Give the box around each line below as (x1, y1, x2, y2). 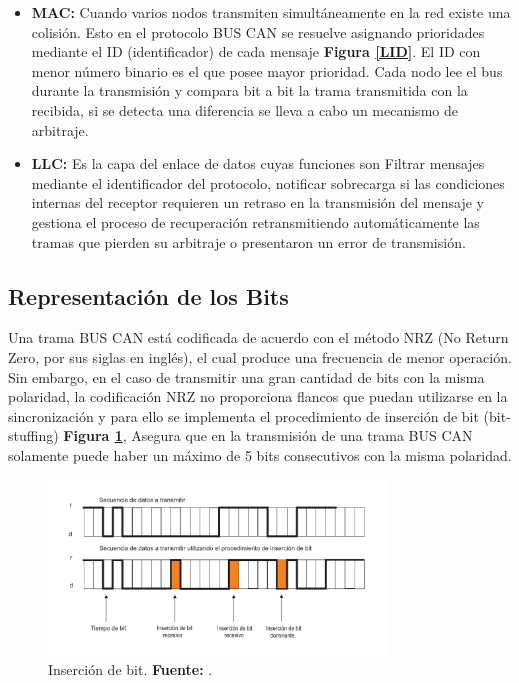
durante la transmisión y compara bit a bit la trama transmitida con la (31, 80, 468, 101)
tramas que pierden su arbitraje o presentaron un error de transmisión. (31, 231, 466, 252)
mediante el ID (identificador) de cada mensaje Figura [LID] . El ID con (31, 41, 481, 62)
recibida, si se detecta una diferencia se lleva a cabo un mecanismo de (31, 99, 458, 120)
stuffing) (8, 425, 59, 446)
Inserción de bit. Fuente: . (48, 659, 213, 680)
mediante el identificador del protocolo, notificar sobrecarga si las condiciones (31, 172, 505, 193)
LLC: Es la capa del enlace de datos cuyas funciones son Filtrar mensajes (31, 153, 485, 174)
